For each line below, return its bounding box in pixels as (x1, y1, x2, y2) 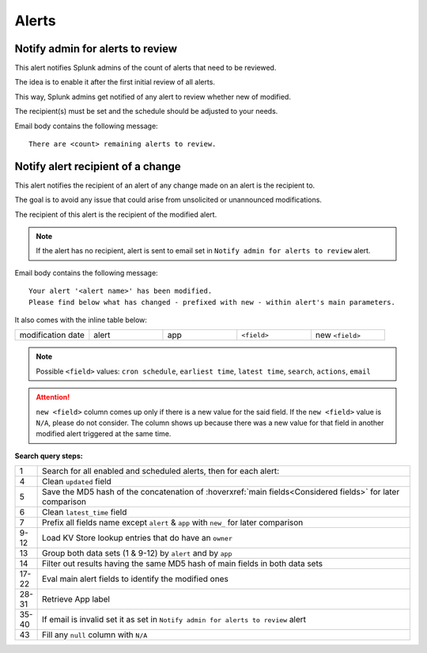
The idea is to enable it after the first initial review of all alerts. (14, 78, 215, 87)
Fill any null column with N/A (42, 629, 148, 640)
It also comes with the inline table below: (14, 315, 148, 325)
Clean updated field (42, 476, 112, 487)
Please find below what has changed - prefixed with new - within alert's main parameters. (28, 298, 395, 306)
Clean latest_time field (42, 507, 127, 518)
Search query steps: (14, 451, 83, 461)
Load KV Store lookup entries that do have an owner (42, 533, 232, 544)
